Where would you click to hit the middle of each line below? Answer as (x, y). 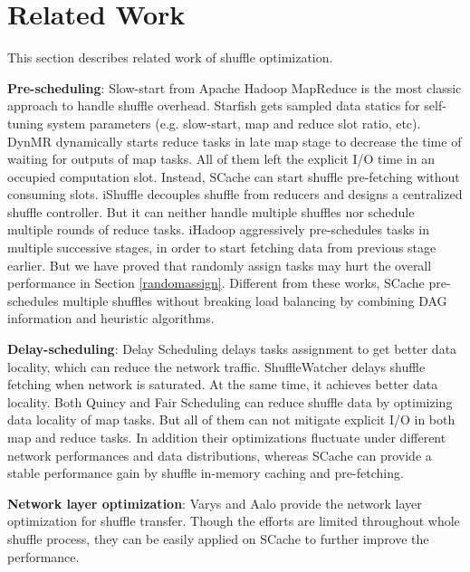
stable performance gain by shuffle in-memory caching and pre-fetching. (206, 473)
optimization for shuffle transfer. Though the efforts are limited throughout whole (234, 521)
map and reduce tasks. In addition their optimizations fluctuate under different (227, 437)
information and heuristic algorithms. (111, 318)
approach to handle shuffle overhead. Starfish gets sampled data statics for (214, 105)
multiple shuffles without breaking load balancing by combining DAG (255, 300)
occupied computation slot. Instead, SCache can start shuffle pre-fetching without (234, 176)
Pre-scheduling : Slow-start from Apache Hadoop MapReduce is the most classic (235, 87)
